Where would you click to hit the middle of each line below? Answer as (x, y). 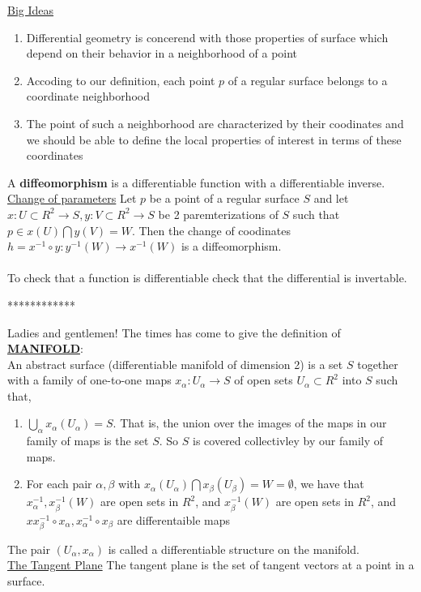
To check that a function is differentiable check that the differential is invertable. (207, 278)
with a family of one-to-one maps (89, 380)
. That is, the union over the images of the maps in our (250, 423)
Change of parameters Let (72, 198)
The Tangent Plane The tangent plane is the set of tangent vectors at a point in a (211, 565)
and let (331, 198)
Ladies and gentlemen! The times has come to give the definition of (174, 332)
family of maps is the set (87, 441)
